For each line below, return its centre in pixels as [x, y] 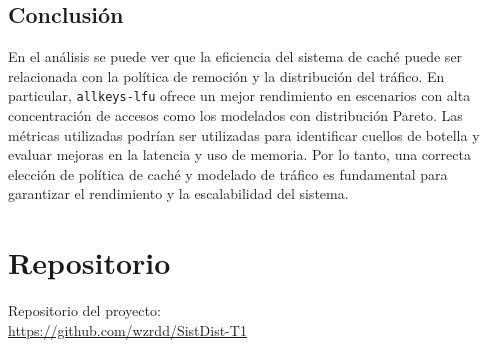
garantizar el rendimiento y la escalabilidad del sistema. [178, 193]
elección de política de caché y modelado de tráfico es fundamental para [228, 173]
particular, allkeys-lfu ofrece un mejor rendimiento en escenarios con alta [239, 95]
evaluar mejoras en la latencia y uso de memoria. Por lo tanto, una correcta [239, 154]
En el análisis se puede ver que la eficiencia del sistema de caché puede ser [235, 56]
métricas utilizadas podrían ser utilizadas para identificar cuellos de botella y [244, 134]
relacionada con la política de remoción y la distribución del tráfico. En [226, 75]
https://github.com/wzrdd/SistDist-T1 [127, 329]
